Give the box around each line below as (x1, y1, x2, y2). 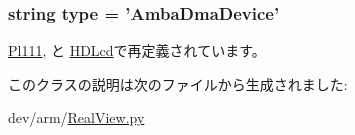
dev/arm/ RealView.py (8, 107, 145, 128)
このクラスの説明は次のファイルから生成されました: (8, 73, 348, 94)
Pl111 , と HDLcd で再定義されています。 (8, 40, 266, 61)
